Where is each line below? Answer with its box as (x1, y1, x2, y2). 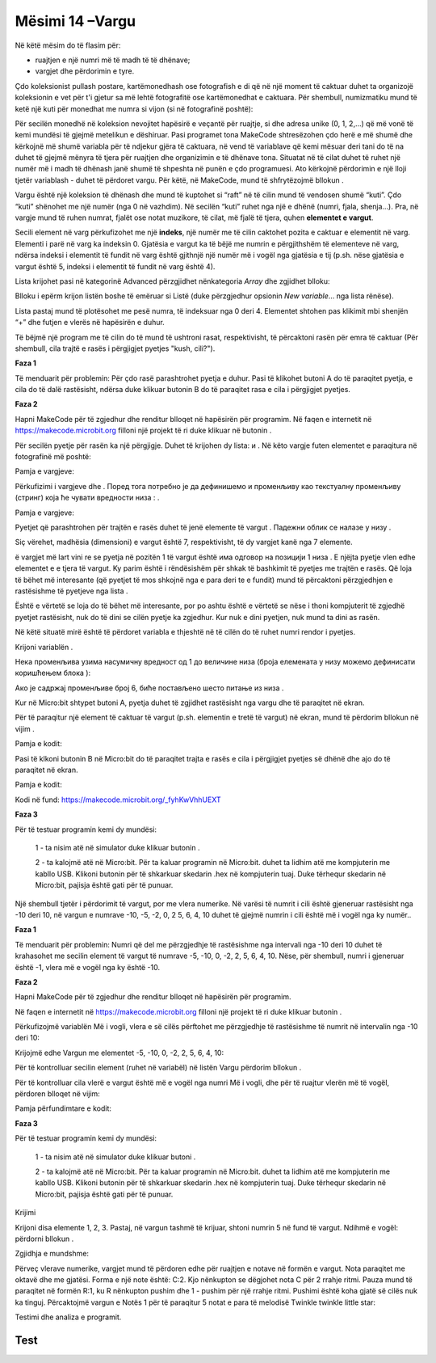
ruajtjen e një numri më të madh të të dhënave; (35, 55, 191, 65)
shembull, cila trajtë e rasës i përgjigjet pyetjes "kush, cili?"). (15, 344, 216, 353)
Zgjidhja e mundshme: (15, 1249, 89, 1259)
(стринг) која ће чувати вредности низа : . (15, 493, 160, 503)
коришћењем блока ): (15, 668, 91, 678)
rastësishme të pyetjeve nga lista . (15, 586, 128, 596)
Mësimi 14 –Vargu (15, 12, 136, 30)
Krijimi (15, 1208, 36, 1217)
